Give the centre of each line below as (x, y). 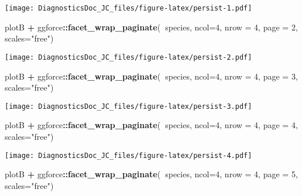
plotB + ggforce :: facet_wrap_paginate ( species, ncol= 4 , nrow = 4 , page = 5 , (151, 174)
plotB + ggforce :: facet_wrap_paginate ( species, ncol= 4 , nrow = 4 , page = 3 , (151, 76)
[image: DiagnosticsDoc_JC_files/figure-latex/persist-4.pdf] (128, 155)
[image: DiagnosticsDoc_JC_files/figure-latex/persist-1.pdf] (128, 8)
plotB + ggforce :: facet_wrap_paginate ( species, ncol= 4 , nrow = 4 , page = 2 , (151, 27)
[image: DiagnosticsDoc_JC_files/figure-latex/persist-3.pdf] (128, 106)
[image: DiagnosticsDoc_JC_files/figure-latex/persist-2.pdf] (128, 57)
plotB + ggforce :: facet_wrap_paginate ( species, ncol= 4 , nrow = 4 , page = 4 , (151, 125)
